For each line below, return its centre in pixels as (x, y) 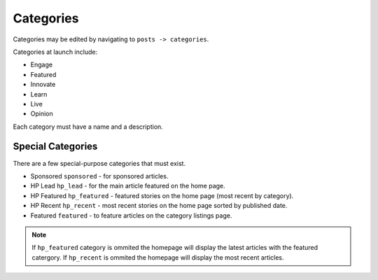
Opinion (42, 114)
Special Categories (55, 147)
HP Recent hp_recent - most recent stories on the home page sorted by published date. (159, 206)
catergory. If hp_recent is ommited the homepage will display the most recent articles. (158, 257)
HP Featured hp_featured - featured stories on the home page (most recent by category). (162, 195)
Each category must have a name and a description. (88, 127)
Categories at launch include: (55, 52)
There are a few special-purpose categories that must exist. (99, 163)
